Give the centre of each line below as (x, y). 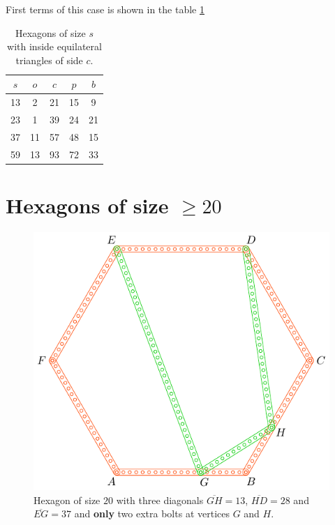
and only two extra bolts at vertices (152, 513)
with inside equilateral (54, 46)
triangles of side (49, 60)
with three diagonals (160, 500)
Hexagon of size (67, 500)
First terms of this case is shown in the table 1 (105, 9)
